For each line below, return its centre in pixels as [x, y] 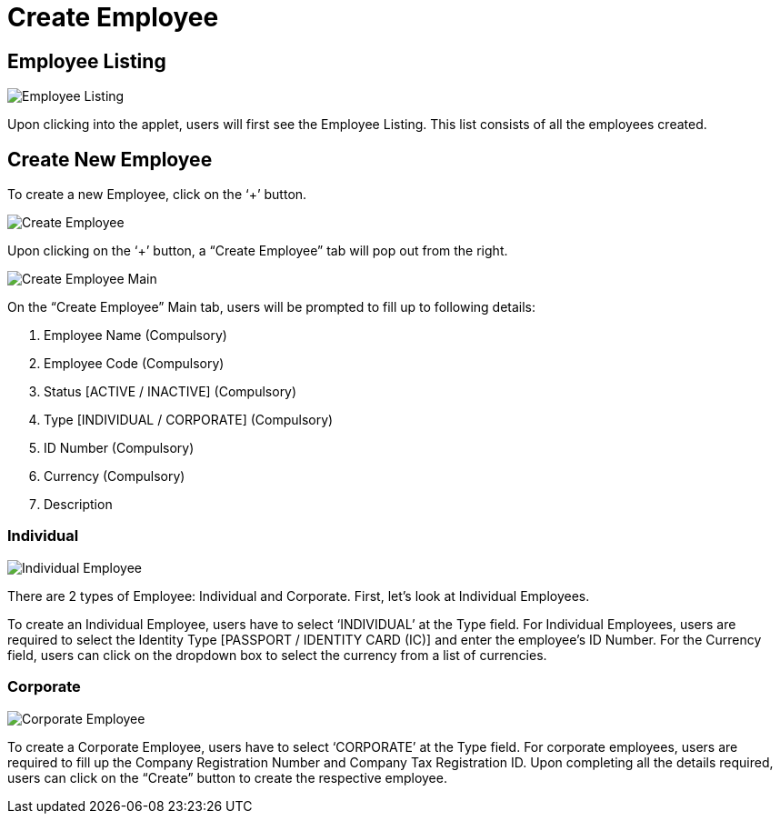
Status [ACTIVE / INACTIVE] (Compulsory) [170, 392]
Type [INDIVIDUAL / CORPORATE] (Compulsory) [189, 420]
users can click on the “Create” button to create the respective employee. [227, 777]
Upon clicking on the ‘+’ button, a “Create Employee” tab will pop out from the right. [258, 251]
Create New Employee [110, 159]
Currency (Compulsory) [115, 476]
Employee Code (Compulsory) [134, 364]
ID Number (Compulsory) [119, 448]
